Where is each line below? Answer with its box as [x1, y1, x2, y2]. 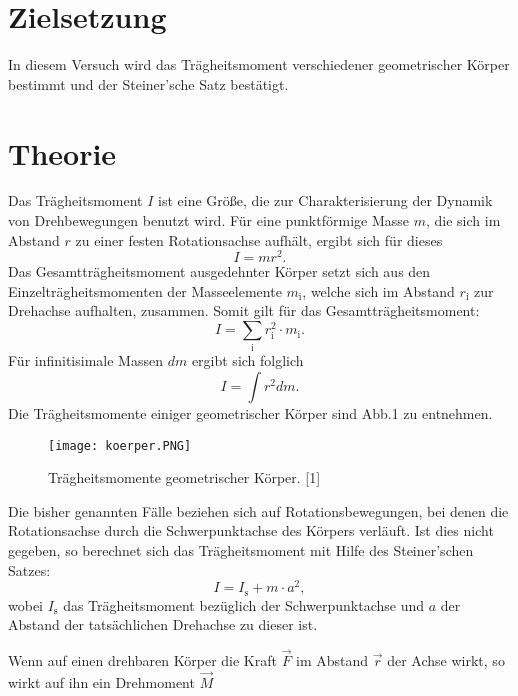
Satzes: [8, 559, 51, 580]
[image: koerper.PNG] [48, 438, 192, 453]
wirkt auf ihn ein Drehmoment [8, 671, 195, 692]
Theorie [8, 132, 117, 173]
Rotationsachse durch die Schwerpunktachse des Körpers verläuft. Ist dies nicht [8, 520, 494, 541]
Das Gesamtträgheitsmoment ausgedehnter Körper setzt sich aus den [8, 261, 431, 282]
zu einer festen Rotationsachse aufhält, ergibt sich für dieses [75, 229, 443, 250]
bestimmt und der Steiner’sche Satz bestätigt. [8, 73, 289, 94]
